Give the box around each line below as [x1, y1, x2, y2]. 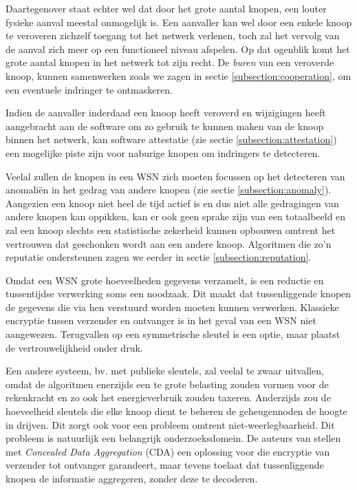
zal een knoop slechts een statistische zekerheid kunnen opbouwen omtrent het [6, 222, 336, 237]
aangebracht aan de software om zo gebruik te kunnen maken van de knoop [6, 118, 324, 133]
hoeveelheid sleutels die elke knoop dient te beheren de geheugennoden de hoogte [6, 404, 347, 418]
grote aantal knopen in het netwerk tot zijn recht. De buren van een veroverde [6, 55, 334, 70]
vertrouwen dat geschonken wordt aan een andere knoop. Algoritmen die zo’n [6, 236, 332, 251]
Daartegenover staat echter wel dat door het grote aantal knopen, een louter [6, 1, 327, 15]
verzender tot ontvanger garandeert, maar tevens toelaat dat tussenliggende [6, 458, 324, 472]
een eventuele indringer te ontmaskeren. [6, 82, 173, 96]
